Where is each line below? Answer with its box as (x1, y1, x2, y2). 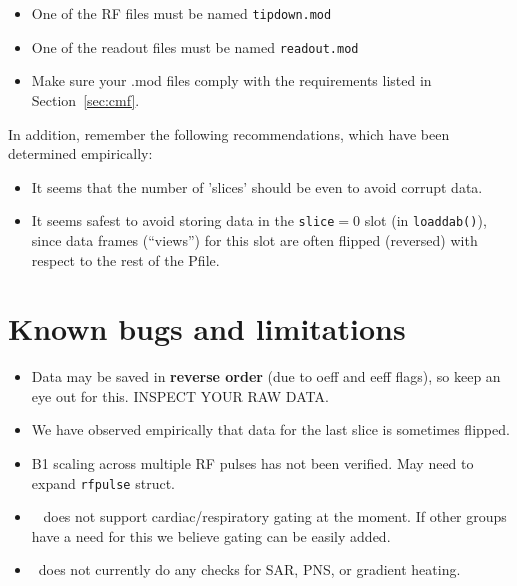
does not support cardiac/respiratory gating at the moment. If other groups (43, 506, 507, 527)
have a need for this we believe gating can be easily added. (31, 525, 391, 546)
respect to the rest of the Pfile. (31, 249, 220, 270)
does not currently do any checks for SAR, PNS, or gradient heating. (38, 559, 461, 580)
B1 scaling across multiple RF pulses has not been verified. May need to (31, 453, 474, 474)
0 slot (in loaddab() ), (353, 210, 487, 231)
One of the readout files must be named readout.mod (31, 36, 359, 57)
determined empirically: (8, 143, 153, 164)
